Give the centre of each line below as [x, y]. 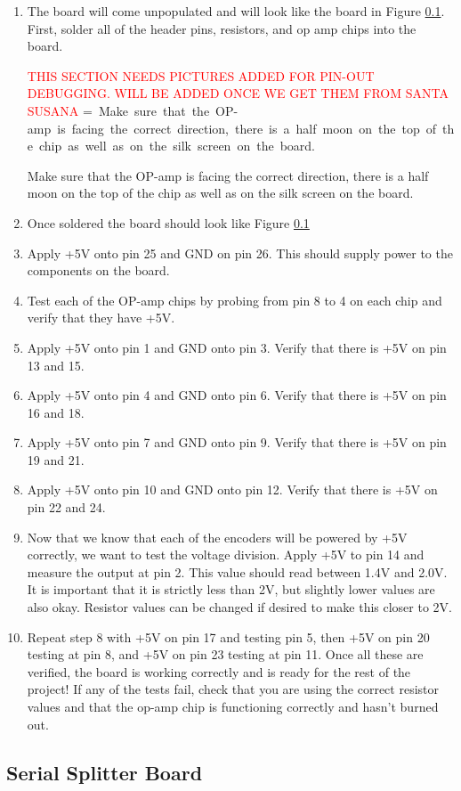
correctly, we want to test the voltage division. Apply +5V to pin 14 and [226, 555]
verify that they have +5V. [101, 318]
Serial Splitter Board [105, 772]
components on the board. [98, 270]
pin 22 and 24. [66, 507]
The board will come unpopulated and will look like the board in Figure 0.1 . [236, 11]
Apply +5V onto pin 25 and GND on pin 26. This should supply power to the [240, 253]
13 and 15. [56, 365]
